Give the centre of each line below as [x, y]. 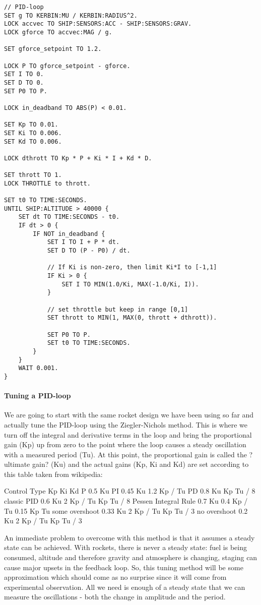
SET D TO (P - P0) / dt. [89, 251]
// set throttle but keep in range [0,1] [118, 309]
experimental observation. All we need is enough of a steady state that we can [125, 587]
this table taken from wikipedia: [53, 474]
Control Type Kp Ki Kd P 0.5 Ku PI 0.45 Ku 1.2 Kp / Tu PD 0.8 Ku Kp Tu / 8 [130, 491]
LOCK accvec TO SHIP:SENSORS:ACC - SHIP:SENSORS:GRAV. [98, 24]
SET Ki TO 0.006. [33, 133]
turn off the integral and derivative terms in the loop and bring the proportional [128, 434]
